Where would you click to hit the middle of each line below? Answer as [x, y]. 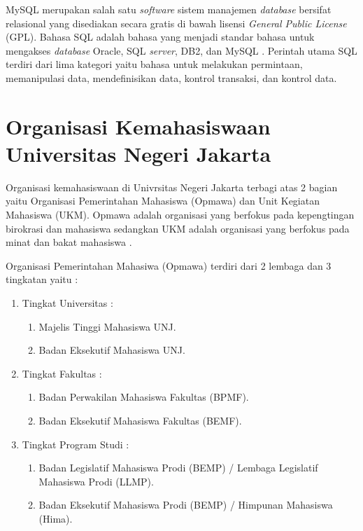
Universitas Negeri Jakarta [138, 153]
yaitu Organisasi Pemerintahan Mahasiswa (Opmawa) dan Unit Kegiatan [163, 201]
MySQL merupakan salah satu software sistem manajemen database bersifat [169, 9]
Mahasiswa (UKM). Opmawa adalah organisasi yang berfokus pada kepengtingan [180, 215]
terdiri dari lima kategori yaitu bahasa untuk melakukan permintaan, [154, 64]
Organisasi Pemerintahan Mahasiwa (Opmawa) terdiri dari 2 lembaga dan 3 [169, 265]
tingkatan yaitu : [42, 279]
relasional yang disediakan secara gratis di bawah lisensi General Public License [176, 23]
